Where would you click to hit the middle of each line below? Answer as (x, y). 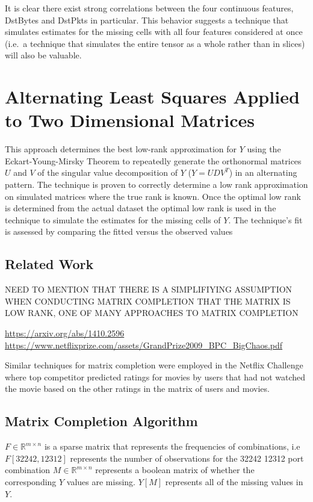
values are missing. (101, 481)
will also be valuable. (43, 55)
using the (264, 149)
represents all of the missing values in (234, 481)
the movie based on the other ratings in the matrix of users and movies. (137, 389)
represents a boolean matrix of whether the (175, 470)
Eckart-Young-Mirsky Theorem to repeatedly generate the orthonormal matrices (153, 160)
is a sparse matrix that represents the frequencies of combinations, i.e (172, 446)
